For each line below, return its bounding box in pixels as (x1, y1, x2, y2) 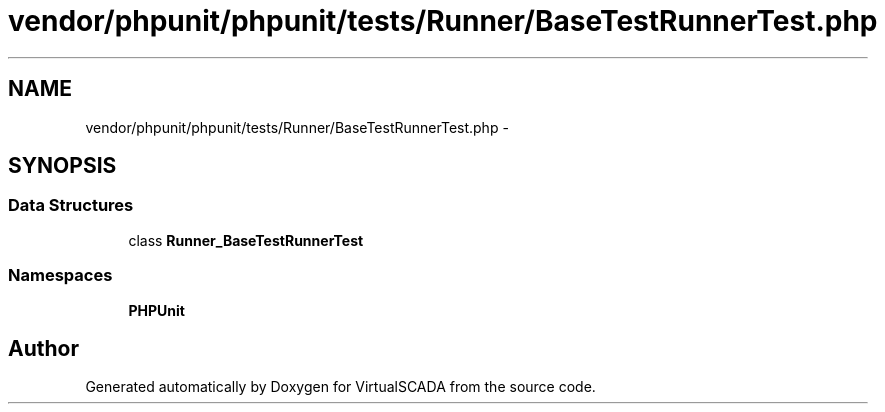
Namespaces (8, 265, 113, 286)
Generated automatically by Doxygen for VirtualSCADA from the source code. (85, 378, 596, 396)
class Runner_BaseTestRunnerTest (128, 231, 364, 249)
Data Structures (8, 195, 134, 216)
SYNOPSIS (8, 153, 117, 179)
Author (8, 335, 79, 361)
